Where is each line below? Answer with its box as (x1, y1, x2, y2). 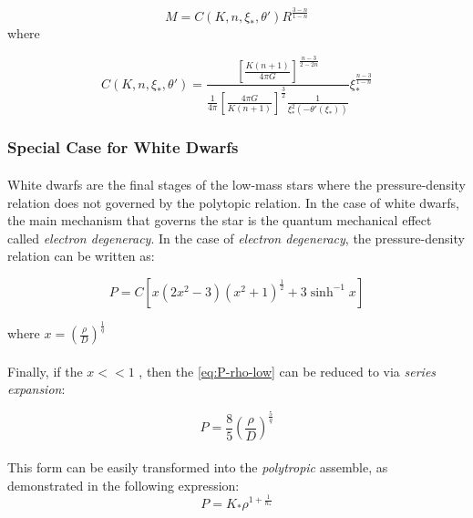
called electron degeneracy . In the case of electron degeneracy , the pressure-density (7, 228, 465, 247)
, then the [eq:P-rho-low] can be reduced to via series (139, 361, 437, 380)
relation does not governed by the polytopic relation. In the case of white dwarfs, (7, 192, 459, 212)
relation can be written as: (7, 246, 155, 265)
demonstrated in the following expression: (7, 475, 240, 494)
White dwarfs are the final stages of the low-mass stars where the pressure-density (7, 174, 466, 193)
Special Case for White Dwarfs (7, 136, 239, 159)
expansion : (7, 379, 66, 399)
